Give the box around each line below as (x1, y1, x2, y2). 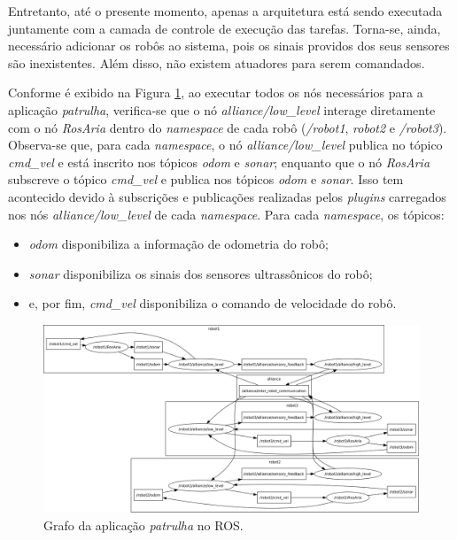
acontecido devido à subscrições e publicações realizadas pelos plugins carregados (8, 187, 446, 205)
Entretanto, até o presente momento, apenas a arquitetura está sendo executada (8, 2, 443, 19)
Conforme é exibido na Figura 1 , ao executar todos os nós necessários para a (8, 83, 423, 102)
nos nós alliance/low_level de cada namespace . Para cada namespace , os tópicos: (8, 204, 445, 223)
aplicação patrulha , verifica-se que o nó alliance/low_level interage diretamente (8, 100, 436, 119)
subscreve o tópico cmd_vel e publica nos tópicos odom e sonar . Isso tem (8, 170, 404, 189)
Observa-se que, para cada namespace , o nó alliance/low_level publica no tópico (8, 135, 443, 154)
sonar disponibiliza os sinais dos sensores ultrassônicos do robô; (28, 264, 373, 282)
